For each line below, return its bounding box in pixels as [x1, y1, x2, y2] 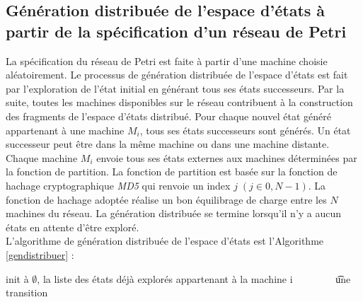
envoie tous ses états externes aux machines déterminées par [96, 150, 357, 165]
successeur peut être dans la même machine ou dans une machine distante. [6, 137, 330, 151]
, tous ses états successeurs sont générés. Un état [139, 122, 351, 137]
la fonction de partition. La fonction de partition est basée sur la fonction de [6, 164, 338, 179]
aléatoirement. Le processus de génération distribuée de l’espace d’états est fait [6, 67, 348, 82]
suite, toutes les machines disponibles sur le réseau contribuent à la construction [6, 95, 353, 110]
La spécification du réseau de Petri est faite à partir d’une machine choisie [6, 53, 328, 68]
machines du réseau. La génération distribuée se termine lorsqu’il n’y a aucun [6, 206, 342, 221]
